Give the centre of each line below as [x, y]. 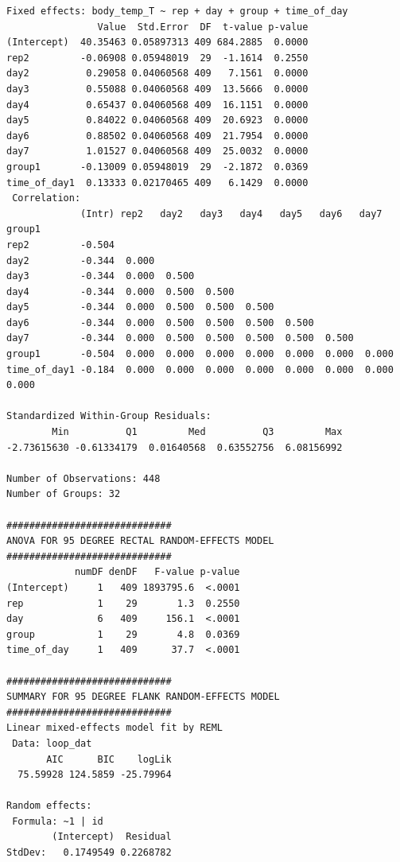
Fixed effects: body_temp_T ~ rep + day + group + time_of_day [177, 11]
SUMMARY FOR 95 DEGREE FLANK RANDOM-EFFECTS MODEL [143, 697]
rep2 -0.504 [61, 245]
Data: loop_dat [52, 743]
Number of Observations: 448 [83, 478]
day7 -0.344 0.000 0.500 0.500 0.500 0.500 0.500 [180, 338]
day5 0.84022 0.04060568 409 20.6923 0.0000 [157, 120]
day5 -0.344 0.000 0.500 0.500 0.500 [140, 307]
